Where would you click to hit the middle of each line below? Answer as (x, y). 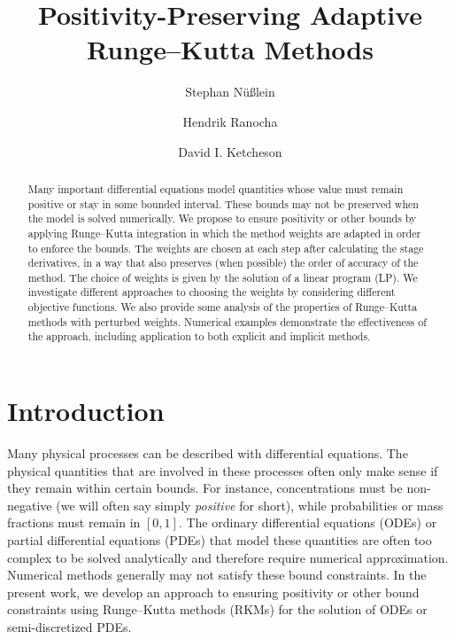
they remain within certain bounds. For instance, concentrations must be (205, 488)
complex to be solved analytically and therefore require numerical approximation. (228, 557)
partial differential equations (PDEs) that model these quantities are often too (220, 540)
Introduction (86, 411)
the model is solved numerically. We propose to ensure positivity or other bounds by (222, 218)
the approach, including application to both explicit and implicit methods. (199, 336)
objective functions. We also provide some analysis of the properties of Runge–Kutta (223, 307)
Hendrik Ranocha (230, 121)
